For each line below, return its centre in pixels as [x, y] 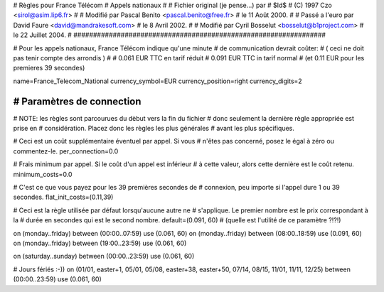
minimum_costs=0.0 [43, 174]
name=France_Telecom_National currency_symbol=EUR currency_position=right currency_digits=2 [158, 81]
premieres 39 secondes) [49, 68]
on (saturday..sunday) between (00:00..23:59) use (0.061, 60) [104, 256]
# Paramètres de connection [77, 101]
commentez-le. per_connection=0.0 [66, 151]
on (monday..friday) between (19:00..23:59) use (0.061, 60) [100, 243]
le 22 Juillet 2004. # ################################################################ [170, 35]
